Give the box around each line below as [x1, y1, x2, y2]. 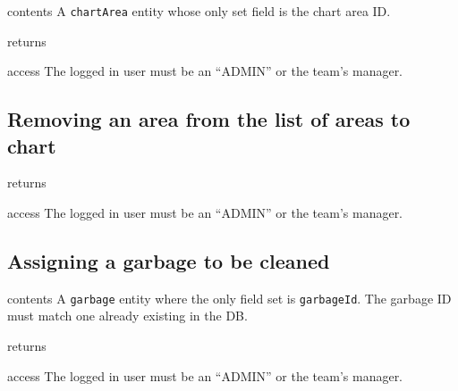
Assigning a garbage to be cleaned [7, 247, 330, 275]
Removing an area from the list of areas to [7, 105, 411, 133]
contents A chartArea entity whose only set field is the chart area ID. [7, 2, 391, 20]
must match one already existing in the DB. [7, 306, 248, 325]
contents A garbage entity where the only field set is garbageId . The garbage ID [7, 288, 452, 307]
